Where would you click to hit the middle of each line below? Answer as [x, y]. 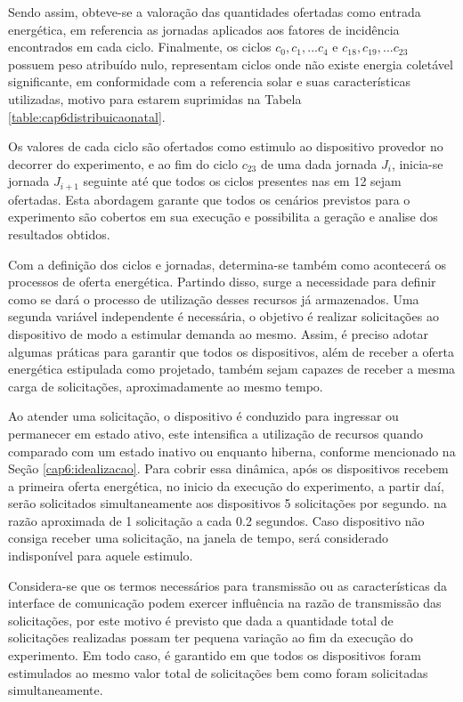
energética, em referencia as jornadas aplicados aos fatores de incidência [204, 29]
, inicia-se [417, 163]
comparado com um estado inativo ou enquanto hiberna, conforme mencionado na [232, 451]
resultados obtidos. [59, 234]
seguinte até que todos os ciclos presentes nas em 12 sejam [242, 181]
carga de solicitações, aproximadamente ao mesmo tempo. [166, 386]
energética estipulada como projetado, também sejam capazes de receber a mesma [232, 369]
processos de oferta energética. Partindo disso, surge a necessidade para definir [222, 282]
